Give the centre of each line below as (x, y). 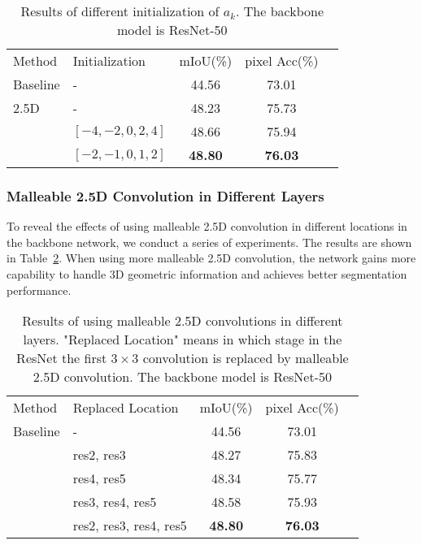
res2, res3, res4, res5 (130, 526)
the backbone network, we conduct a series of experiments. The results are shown (209, 242)
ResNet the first (62, 358)
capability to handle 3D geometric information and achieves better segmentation (207, 274)
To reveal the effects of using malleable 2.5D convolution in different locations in (207, 226)
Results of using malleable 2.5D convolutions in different (183, 321)
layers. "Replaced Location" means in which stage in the (183, 340)
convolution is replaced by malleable (246, 358)
